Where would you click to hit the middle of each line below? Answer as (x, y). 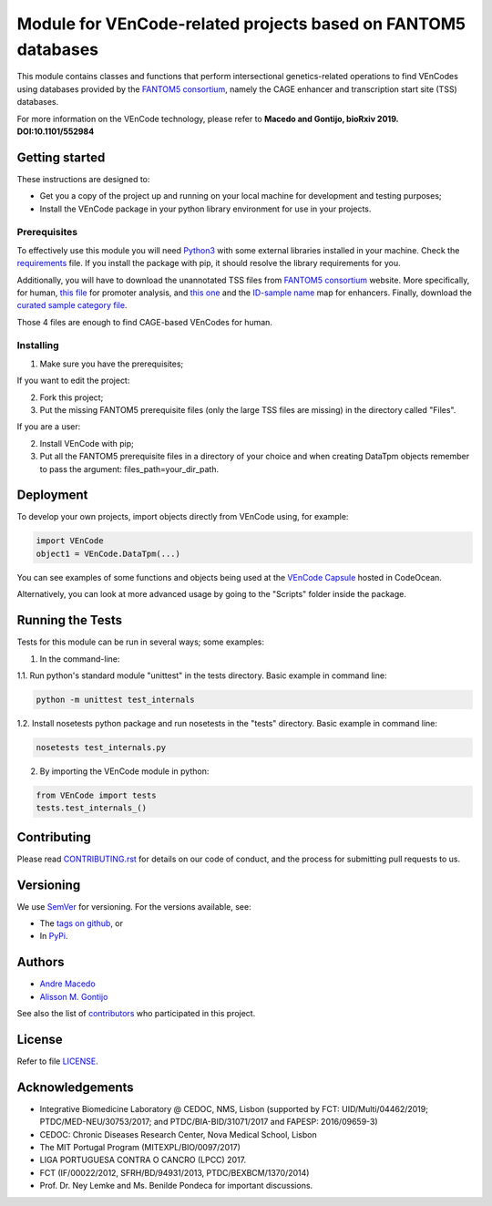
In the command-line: (80, 659)
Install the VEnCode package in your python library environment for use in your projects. (205, 209)
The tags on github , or (81, 923)
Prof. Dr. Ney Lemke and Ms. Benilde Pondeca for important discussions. (176, 1186)
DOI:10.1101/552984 (56, 131)
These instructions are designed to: (83, 179)
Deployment (52, 495)
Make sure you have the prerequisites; (112, 364)
